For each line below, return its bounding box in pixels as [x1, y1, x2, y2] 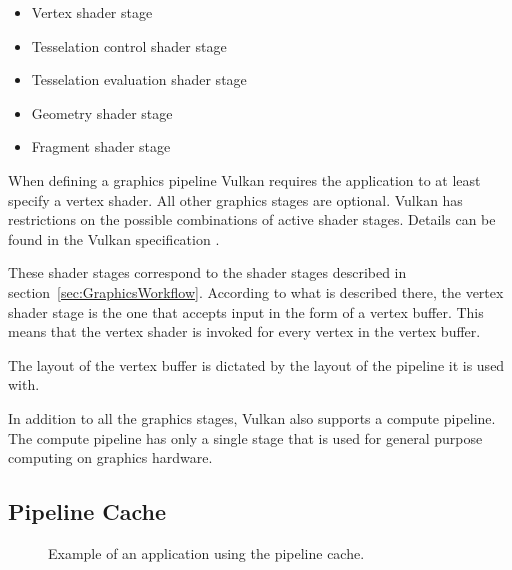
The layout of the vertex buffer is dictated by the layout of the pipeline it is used [8, 354, 505, 375]
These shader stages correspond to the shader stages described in [8, 262, 407, 283]
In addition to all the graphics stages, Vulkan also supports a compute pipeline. [8, 407, 496, 428]
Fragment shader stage [31, 136, 171, 157]
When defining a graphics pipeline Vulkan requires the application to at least [8, 169, 481, 190]
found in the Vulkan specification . [8, 228, 220, 249]
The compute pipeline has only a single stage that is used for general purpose [8, 427, 483, 448]
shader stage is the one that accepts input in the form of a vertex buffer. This [8, 301, 484, 322]
